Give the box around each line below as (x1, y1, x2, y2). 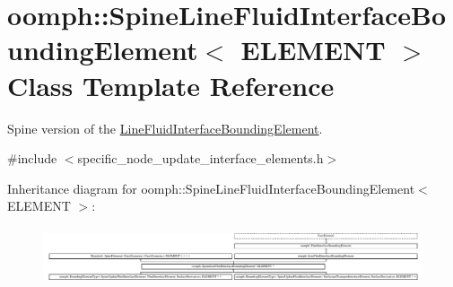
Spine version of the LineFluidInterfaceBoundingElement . (7, 118, 323, 137)
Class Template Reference (7, 66, 335, 103)
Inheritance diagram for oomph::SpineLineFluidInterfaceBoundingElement (7, 178, 415, 197)
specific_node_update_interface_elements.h (77, 149, 324, 168)
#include (7, 149, 57, 168)
